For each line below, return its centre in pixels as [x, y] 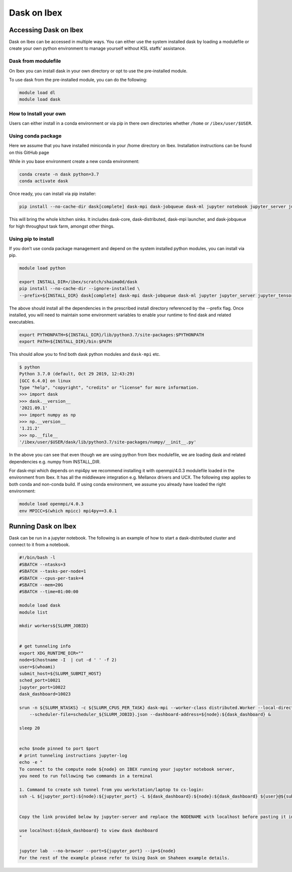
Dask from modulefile [35, 61]
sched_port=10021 [40, 680]
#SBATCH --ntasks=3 [42, 564]
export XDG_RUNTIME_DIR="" [51, 653]
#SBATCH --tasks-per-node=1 [53, 571]
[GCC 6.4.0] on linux [45, 381]
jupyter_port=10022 [42, 687]
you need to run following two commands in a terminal [86, 776]
